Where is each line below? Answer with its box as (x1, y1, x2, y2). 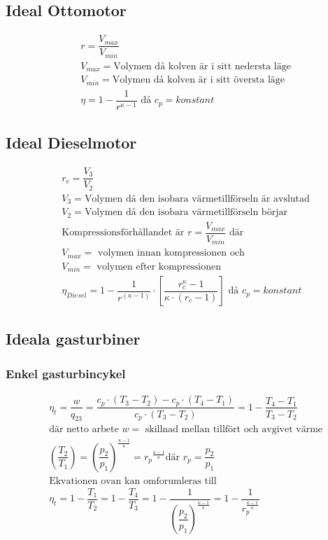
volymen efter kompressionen (97, 261, 222, 272)
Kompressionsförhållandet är (62, 228, 185, 238)
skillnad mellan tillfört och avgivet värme (145, 424, 323, 435)
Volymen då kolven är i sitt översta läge (112, 75, 285, 85)
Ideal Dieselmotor (6, 132, 137, 153)
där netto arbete (49, 424, 119, 435)
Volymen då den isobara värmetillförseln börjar (84, 207, 287, 218)
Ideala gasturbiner (6, 328, 141, 349)
